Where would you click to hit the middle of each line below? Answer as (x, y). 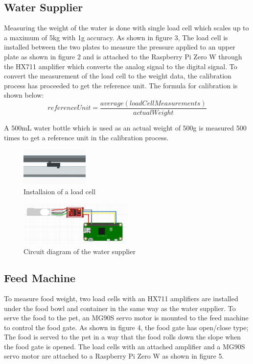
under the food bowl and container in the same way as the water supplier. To (120, 308)
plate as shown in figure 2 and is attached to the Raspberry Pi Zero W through (123, 56)
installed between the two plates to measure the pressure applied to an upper (120, 47)
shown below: (24, 95)
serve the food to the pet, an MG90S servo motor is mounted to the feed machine (126, 318)
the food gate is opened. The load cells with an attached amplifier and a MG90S (125, 346)
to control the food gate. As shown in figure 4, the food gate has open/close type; (126, 327)
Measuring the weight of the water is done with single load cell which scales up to (126, 28)
